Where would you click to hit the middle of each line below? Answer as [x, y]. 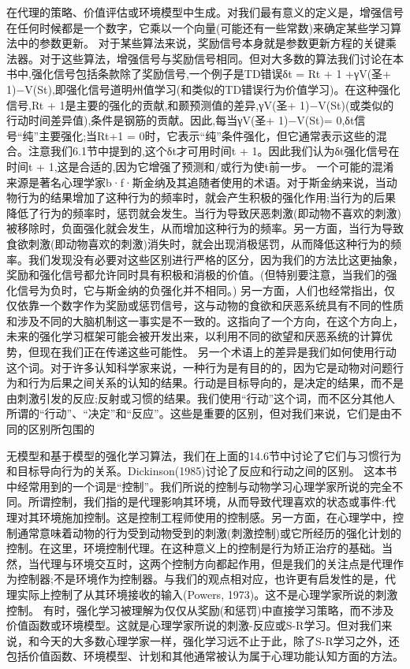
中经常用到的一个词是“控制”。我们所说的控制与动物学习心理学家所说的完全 [199, 486]
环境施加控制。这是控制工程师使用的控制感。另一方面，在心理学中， [216, 517]
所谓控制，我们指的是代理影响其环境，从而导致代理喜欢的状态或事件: [206, 502]
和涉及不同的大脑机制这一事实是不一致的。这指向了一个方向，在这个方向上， [205, 320]
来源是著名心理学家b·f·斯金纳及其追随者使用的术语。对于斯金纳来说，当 [196, 182]
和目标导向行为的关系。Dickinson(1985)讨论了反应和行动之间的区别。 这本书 [202, 471]
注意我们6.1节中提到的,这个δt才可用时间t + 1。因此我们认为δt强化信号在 [214, 151]
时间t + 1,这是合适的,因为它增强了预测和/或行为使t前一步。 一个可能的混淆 [200, 166]
